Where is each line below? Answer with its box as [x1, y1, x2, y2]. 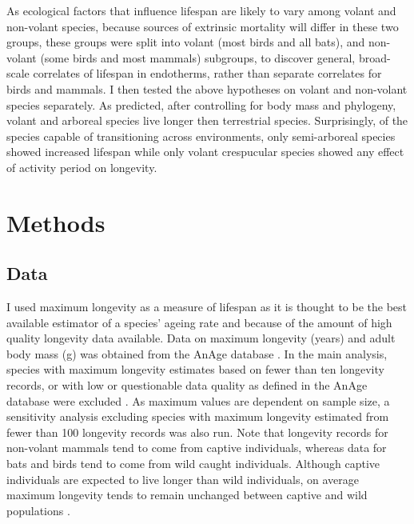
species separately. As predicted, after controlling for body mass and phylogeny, [6, 96, 396, 113]
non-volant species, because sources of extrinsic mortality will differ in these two [6, 18, 399, 34]
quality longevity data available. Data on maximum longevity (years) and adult [6, 330, 396, 346]
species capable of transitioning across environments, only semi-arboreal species [6, 127, 396, 144]
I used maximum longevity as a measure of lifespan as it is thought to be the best [6, 298, 408, 315]
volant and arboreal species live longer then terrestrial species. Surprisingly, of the [6, 112, 408, 129]
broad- [358, 49, 391, 66]
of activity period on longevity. [6, 158, 157, 175]
